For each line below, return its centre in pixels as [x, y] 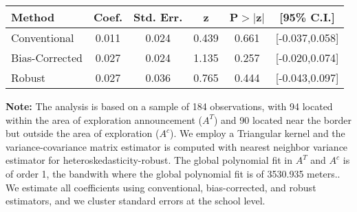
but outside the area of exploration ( [83, 133]
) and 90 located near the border [282, 119]
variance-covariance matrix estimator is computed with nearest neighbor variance [177, 146]
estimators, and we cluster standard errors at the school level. [136, 201]
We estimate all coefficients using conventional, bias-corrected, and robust [161, 187]
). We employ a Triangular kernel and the [257, 133]
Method [33, 17]
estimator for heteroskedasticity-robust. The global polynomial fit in [149, 160]
